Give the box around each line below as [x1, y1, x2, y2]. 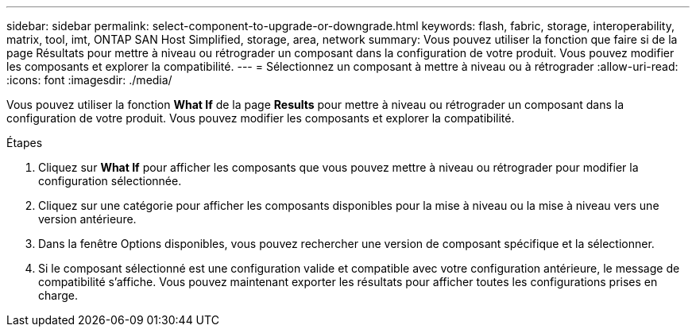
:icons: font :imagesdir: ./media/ [6, 73, 172, 87]
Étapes [6, 136, 43, 149]
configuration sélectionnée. [38, 174, 182, 188]
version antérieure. [38, 212, 137, 226]
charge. [38, 288, 78, 302]
